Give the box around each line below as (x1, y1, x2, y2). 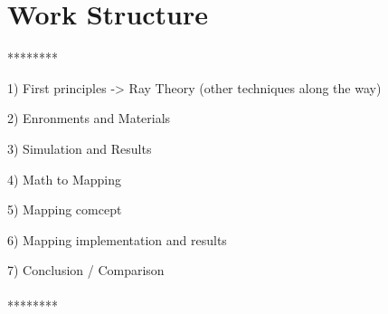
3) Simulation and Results (7, 138, 152, 157)
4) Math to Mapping (7, 169, 122, 188)
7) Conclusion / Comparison (7, 261, 165, 280)
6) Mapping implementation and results (7, 230, 227, 249)
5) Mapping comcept (7, 200, 122, 219)
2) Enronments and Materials (7, 109, 171, 128)
